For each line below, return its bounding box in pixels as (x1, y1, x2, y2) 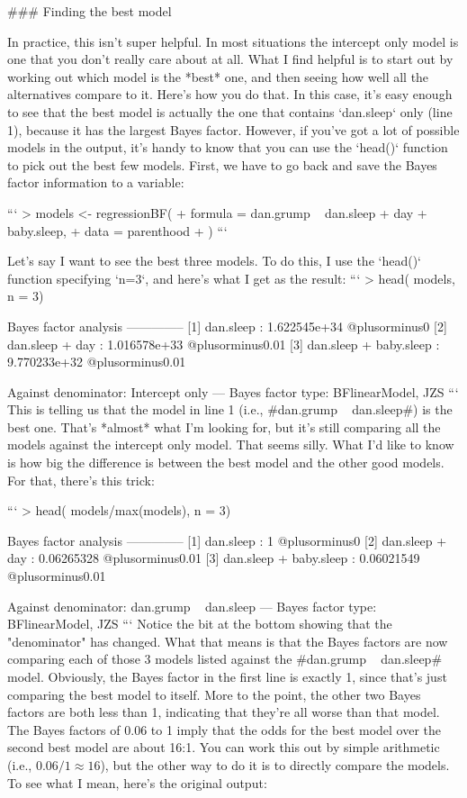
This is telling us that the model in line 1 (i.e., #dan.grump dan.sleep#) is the (7, 400, 453, 419)
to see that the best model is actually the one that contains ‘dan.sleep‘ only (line (7, 102, 453, 121)
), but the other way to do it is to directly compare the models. (100, 755, 450, 774)
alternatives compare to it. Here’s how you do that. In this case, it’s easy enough (7, 85, 453, 104)
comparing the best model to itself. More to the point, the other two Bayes (7, 685, 421, 703)
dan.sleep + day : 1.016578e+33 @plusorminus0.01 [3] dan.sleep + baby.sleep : (7, 334, 440, 353)
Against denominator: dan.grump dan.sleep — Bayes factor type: (7, 596, 377, 615)
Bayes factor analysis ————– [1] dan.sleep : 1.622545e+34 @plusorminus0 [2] (7, 316, 447, 335)
